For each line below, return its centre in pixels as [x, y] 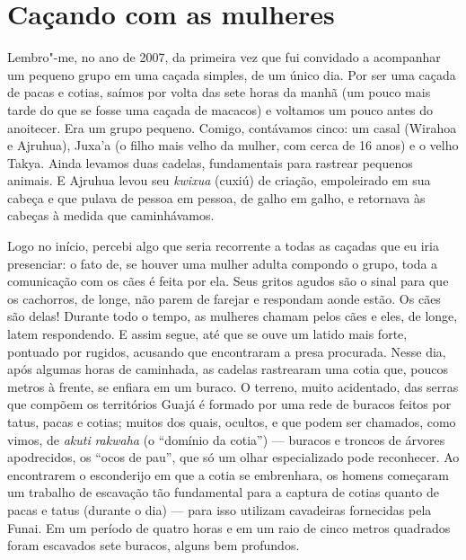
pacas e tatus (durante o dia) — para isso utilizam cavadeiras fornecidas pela [220, 509]
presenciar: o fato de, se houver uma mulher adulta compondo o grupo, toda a [223, 263]
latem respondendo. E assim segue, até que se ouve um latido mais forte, [207, 334]
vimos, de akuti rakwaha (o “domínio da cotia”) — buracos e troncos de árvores [226, 439]
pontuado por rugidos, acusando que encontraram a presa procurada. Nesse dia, [227, 351]
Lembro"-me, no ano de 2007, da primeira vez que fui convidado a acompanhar [224, 57]
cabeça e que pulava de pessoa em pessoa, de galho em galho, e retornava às [216, 197]
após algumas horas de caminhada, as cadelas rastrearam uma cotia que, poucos [228, 369]
